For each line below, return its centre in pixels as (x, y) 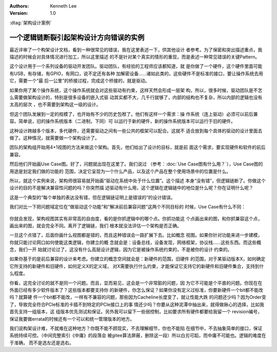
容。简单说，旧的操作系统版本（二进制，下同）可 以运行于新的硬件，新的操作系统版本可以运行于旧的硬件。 (122, 121)
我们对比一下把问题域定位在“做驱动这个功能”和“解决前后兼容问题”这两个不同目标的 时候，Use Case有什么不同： (128, 207)
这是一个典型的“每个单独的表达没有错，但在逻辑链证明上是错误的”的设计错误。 (92, 197)
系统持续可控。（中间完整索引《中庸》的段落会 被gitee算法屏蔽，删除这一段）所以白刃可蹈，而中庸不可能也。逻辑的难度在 (138, 336)
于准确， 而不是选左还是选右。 (42, 343)
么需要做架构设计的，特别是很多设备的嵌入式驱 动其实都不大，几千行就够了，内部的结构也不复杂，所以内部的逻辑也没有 (136, 97)
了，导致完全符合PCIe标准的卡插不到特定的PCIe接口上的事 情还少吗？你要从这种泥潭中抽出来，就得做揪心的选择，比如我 (137, 304)
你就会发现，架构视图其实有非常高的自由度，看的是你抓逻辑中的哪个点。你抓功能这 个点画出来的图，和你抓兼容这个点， (136, 218)
